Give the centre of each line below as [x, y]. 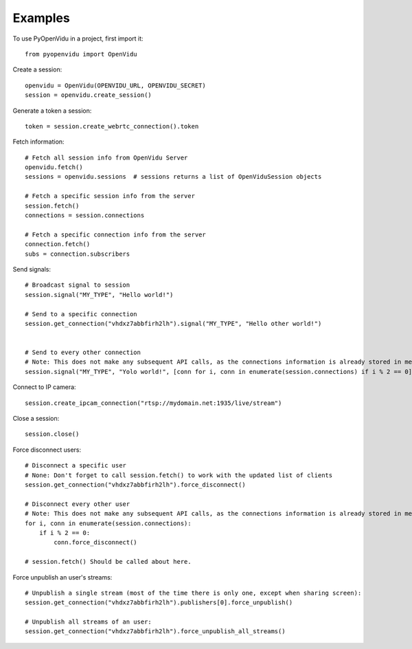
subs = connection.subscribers [78, 254]
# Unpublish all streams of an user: [89, 622]
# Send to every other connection [83, 353]
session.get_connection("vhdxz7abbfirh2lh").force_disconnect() [136, 485]
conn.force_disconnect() [95, 542]
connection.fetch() [58, 244]
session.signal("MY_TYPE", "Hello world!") [99, 295]
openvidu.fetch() [54, 167]
